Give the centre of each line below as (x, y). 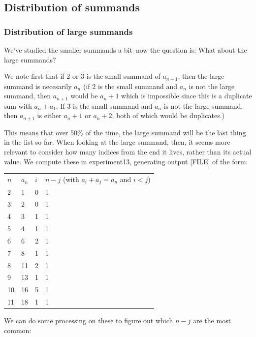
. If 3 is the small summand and (104, 106)
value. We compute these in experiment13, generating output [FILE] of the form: (126, 161)
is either (49, 115)
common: (18, 330)
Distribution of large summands (68, 31)
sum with (18, 106)
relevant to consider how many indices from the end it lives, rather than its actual (128, 151)
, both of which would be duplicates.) (168, 115)
